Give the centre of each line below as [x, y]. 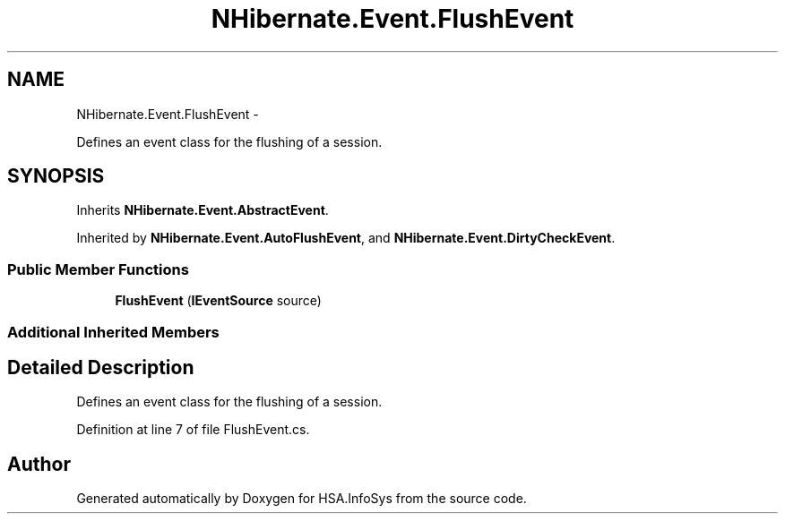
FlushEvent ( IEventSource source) [218, 301]
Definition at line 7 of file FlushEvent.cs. [193, 430]
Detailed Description [101, 367]
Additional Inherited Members [113, 332]
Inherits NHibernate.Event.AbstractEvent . [203, 210]
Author [39, 464]
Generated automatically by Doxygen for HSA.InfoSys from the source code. [302, 499]
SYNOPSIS [56, 176]
